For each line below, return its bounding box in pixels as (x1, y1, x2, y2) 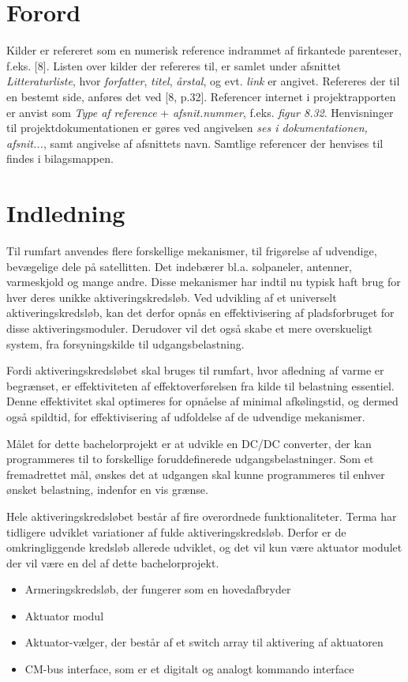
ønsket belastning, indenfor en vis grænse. (6, 481, 208, 498)
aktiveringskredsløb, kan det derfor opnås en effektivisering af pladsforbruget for (6, 304, 395, 321)
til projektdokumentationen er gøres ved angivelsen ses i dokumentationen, (6, 119, 368, 136)
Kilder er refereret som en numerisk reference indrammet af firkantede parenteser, (6, 42, 402, 58)
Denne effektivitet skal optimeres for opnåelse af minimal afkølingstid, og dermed (6, 393, 399, 409)
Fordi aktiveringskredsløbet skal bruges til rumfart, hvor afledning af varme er (6, 362, 384, 379)
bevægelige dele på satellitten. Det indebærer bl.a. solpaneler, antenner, (6, 258, 353, 274)
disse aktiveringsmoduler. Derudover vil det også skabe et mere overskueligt (6, 319, 373, 336)
